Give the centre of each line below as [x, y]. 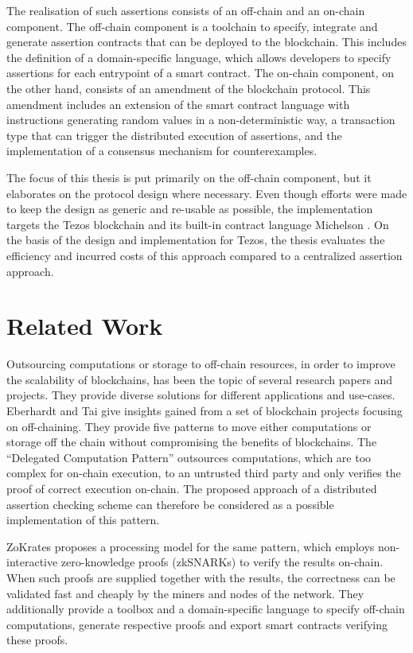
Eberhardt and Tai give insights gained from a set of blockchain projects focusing [205, 410]
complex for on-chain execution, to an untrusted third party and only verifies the [204, 473]
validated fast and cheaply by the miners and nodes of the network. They [185, 593]
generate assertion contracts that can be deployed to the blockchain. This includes [206, 42]
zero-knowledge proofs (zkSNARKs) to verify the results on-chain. [222, 562]
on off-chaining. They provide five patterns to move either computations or [189, 426]
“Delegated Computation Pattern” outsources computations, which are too [189, 457]
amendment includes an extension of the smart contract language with [178, 104]
